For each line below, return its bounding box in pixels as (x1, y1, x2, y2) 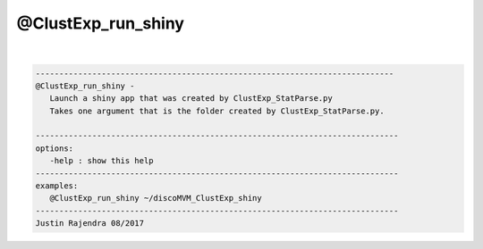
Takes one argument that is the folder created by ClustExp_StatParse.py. (49, 105, 385, 116)
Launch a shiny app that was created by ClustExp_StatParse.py (49, 94, 333, 104)
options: (35, 143, 74, 154)
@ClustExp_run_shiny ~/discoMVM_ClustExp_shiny (49, 193, 263, 203)
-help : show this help (49, 156, 154, 166)
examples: (35, 181, 79, 191)
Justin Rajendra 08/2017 (35, 219, 145, 228)
